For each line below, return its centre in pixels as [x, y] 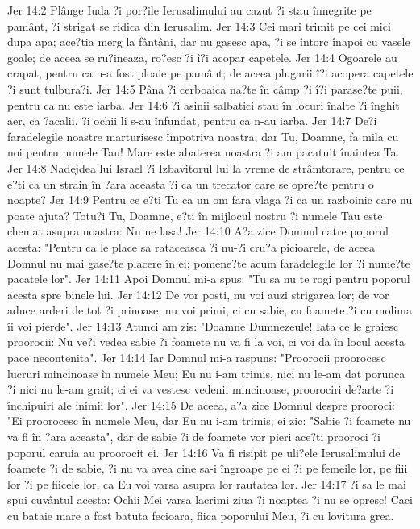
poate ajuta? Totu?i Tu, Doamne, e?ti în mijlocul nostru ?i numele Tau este [195, 215]
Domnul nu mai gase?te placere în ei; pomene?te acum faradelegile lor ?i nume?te [209, 262]
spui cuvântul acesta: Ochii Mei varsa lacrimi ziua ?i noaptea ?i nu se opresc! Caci [210, 500]
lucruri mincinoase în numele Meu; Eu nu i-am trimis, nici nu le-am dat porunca [206, 373]
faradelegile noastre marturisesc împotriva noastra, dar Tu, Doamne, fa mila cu [203, 136]
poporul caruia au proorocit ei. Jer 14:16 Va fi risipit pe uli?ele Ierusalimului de [204, 452]
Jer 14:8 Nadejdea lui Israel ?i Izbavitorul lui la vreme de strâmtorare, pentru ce [206, 167]
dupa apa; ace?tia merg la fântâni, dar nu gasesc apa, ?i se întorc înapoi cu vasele [209, 42]
